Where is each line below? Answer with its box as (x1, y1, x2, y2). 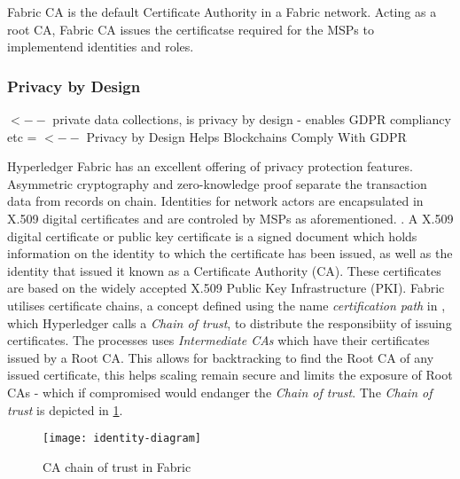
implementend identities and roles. (7, 37, 194, 56)
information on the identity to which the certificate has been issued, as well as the (7, 244, 453, 263)
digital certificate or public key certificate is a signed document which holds (7, 226, 417, 245)
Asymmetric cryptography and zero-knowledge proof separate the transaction (7, 174, 427, 192)
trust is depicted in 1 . (7, 400, 123, 419)
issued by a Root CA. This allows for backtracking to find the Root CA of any (7, 348, 434, 366)
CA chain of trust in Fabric (43, 457, 191, 475)
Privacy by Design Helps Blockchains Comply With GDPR (86, 127, 407, 145)
